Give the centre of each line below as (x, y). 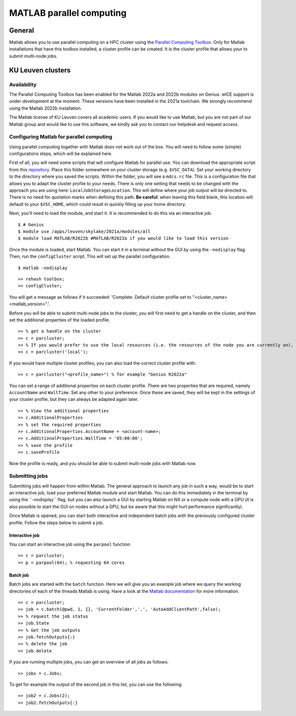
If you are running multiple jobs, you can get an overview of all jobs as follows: (89, 662)
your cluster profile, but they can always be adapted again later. (74, 399)
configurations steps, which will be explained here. (61, 154)
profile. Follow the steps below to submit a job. (56, 522)
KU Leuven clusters (40, 70)
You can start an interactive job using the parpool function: (70, 544)
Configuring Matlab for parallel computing (61, 137)
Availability (23, 84)
